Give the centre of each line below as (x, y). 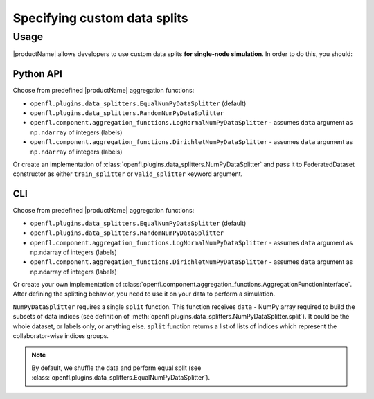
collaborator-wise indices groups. (61, 336)
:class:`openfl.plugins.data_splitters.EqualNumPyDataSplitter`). (121, 378)
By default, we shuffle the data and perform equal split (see (116, 368)
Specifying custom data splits (100, 18)
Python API (37, 74)
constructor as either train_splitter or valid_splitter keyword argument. (128, 174)
